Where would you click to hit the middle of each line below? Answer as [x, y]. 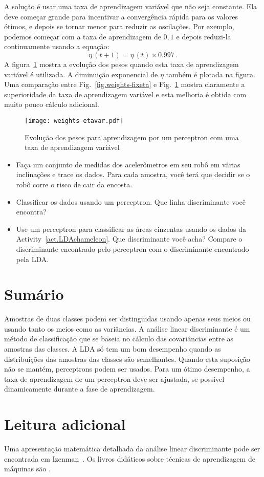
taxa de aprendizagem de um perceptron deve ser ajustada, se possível [114, 378]
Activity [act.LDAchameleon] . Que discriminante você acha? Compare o [129, 239]
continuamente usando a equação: [57, 46]
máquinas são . [27, 469]
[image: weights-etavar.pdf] [74, 121]
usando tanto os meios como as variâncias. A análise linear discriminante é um [127, 328]
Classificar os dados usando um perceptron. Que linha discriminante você [131, 201]
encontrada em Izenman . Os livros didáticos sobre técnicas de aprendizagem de [130, 458]
